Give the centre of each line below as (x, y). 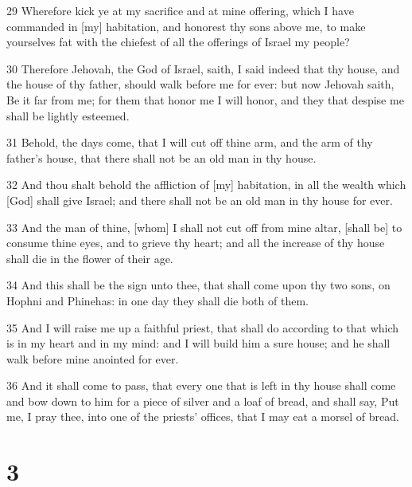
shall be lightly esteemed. (68, 115)
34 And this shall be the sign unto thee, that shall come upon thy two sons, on (198, 285)
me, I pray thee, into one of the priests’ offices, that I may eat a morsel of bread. (203, 416)
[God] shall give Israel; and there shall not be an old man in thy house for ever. (200, 200)
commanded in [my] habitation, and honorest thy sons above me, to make (186, 26)
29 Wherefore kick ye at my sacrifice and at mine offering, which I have (180, 10)
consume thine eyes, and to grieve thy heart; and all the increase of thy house (196, 243)
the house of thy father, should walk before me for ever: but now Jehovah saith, (200, 84)
